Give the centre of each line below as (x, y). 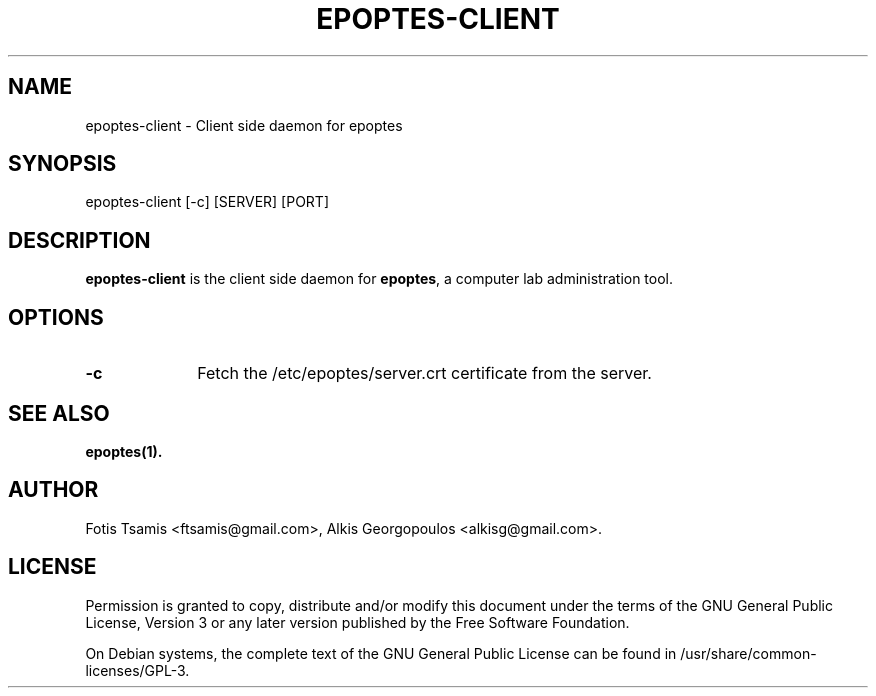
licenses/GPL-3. (137, 670)
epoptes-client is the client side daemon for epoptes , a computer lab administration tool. (379, 279)
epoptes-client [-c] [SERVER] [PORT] (207, 202)
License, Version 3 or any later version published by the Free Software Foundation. (357, 622)
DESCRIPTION (79, 240)
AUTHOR (53, 490)
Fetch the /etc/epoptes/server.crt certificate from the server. (424, 373)
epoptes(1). (124, 451)
